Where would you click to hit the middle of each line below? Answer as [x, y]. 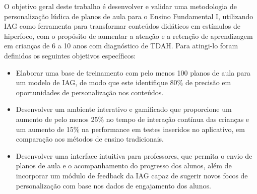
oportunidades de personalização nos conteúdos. [90, 92]
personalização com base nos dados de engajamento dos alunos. [113, 185]
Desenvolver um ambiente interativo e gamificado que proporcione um [124, 109]
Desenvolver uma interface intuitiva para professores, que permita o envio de [134, 155]
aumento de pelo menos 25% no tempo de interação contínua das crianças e [133, 119]
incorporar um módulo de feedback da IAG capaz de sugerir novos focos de [132, 175]
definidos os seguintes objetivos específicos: [70, 55]
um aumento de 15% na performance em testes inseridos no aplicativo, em [130, 129]
